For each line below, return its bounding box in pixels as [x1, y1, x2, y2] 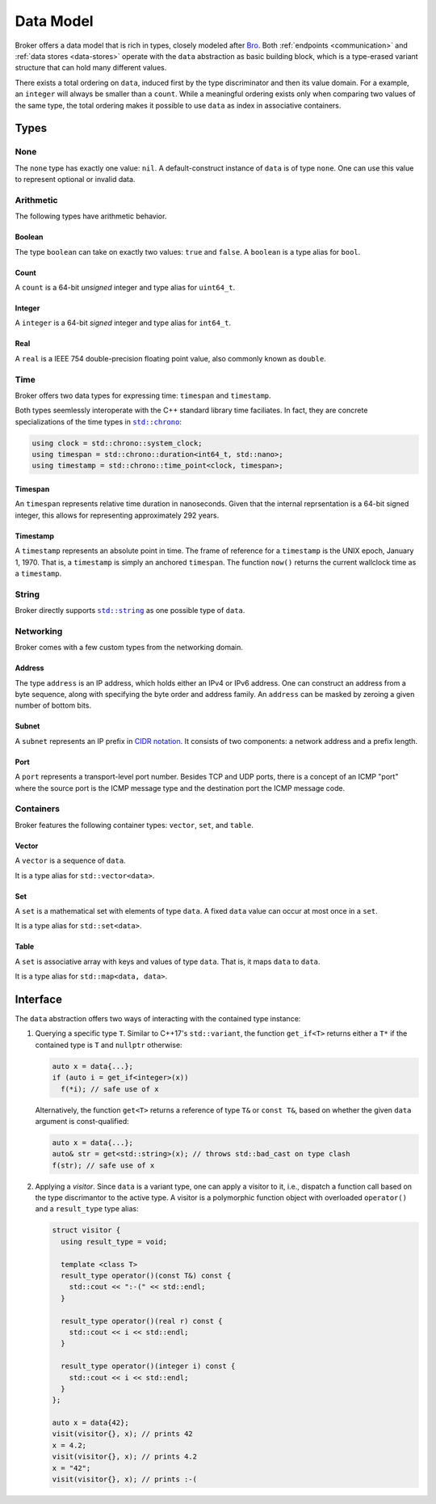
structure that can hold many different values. [15, 63, 167, 73]
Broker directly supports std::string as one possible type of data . [15, 606, 245, 615]
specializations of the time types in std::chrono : [15, 416, 182, 426]
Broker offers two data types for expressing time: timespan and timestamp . [15, 391, 271, 400]
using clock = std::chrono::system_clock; [31, 438, 203, 448]
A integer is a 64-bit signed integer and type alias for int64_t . [15, 318, 232, 327]
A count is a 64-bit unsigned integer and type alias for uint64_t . [15, 282, 236, 292]
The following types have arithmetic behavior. [15, 211, 167, 222]
